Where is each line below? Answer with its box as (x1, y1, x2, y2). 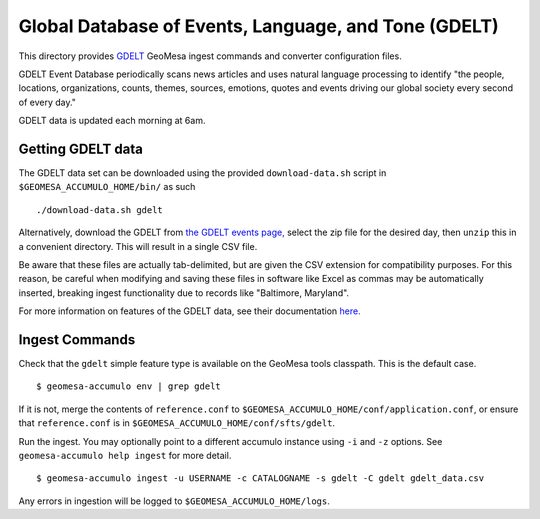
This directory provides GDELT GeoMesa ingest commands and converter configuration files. (18, 50, 402, 62)
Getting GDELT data (18, 140, 144, 157)
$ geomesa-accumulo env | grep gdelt (36, 381, 222, 392)
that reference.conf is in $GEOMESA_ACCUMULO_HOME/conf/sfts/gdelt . (18, 417, 335, 429)
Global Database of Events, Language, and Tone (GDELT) (18, 15, 499, 37)
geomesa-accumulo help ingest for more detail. (18, 450, 232, 461)
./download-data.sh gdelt (36, 204, 164, 215)
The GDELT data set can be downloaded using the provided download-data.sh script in (18, 167, 387, 179)
